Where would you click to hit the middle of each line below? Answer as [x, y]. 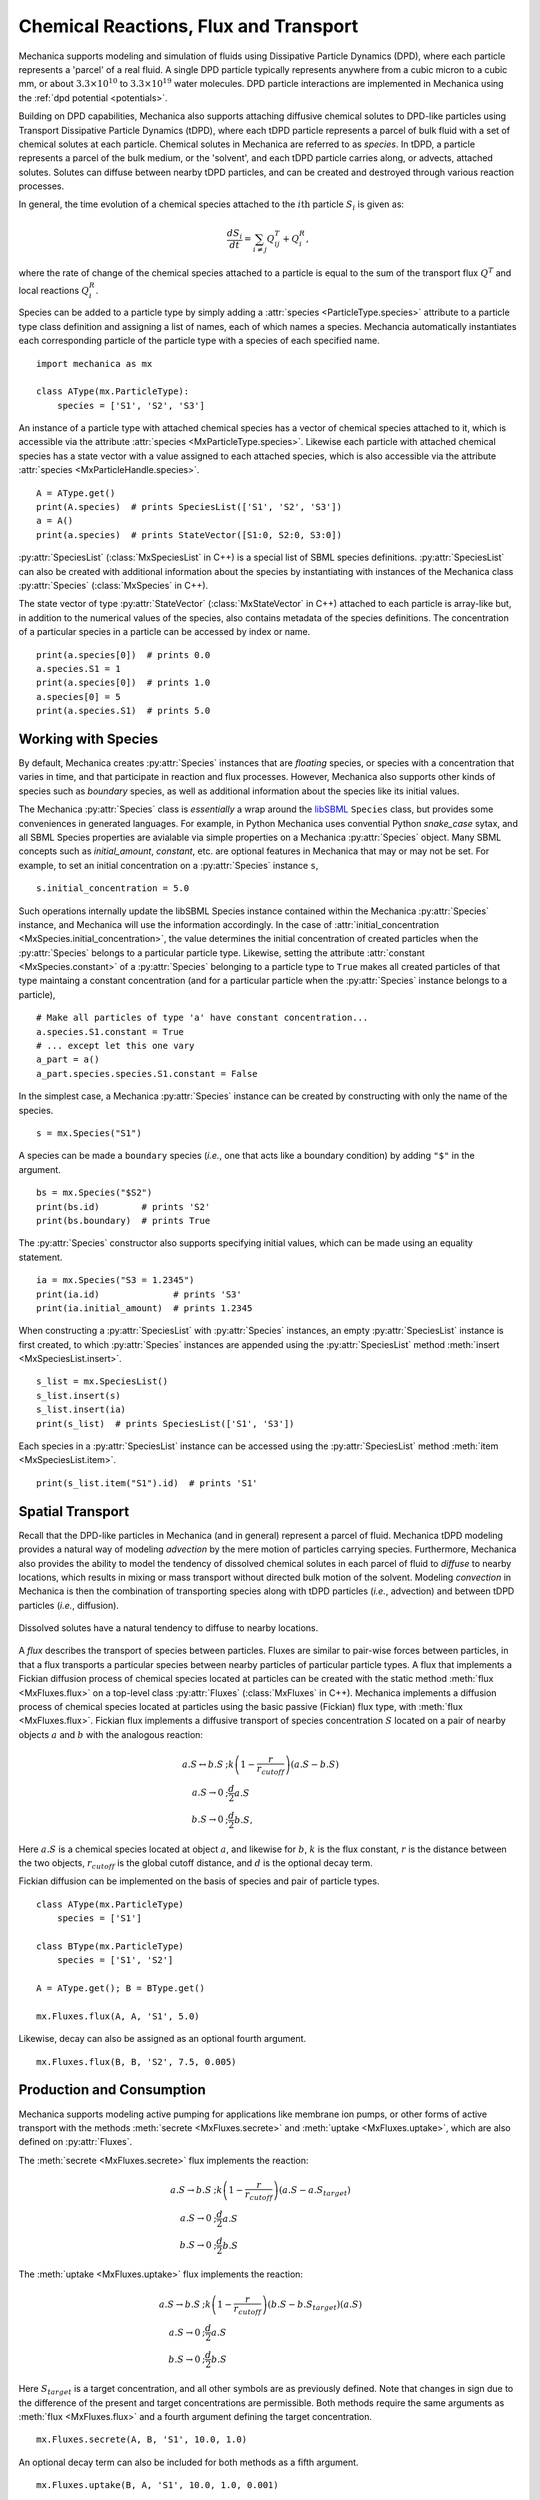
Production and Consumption [112, 2090]
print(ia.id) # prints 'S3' [139, 1294]
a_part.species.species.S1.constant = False [147, 1073]
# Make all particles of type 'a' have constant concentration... [202, 1018]
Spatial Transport [74, 1511]
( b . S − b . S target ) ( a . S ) [315, 2305]
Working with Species [88, 738]
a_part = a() [68, 1059]
